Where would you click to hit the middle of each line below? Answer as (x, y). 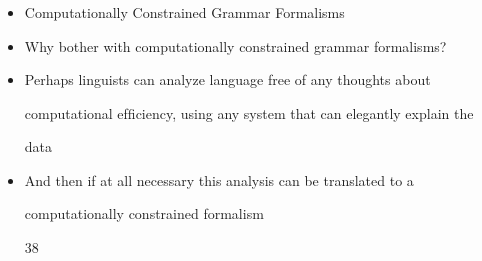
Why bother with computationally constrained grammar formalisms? (235, 45)
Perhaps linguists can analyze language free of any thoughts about (227, 79)
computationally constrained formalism (144, 213)
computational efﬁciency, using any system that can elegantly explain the (249, 112)
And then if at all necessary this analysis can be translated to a (219, 179)
